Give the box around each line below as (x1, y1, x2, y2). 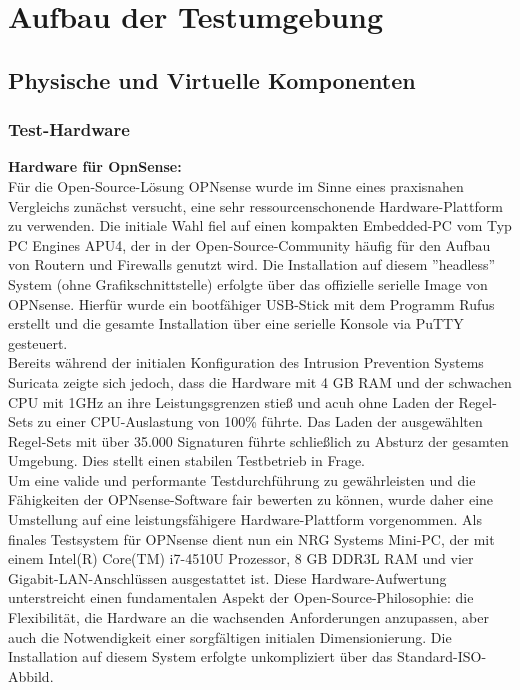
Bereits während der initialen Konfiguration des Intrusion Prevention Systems (8, 352, 484, 373)
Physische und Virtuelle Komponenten (8, 64, 416, 95)
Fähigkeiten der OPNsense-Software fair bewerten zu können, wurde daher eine (8, 489, 494, 510)
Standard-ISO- (396, 646, 487, 667)
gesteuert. (8, 332, 68, 353)
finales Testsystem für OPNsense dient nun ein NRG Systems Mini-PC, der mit (8, 528, 495, 549)
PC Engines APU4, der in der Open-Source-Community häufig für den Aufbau (8, 234, 491, 255)
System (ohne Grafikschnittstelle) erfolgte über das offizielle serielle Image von (8, 273, 488, 294)
